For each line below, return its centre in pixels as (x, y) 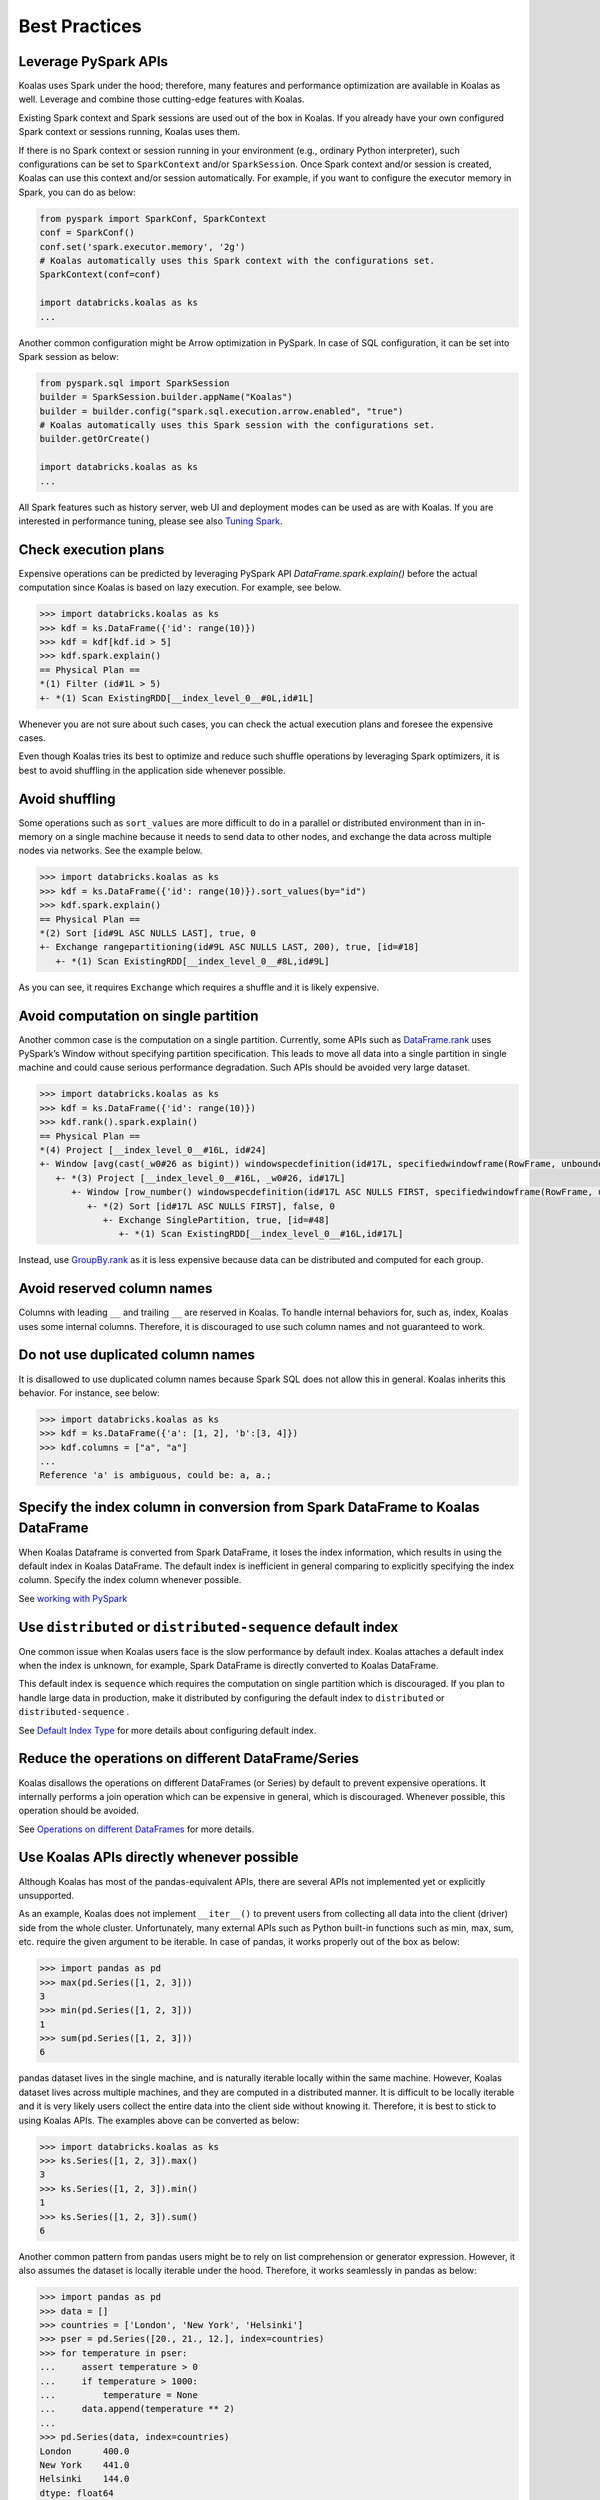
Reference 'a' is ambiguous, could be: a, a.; (155, 1475)
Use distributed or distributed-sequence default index (208, 1626)
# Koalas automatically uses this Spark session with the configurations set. (237, 425)
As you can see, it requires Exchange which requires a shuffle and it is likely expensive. (199, 987)
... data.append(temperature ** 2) (137, 2409)
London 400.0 (84, 2451)
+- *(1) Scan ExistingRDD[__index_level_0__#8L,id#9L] (192, 961)
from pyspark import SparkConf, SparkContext (153, 218)
